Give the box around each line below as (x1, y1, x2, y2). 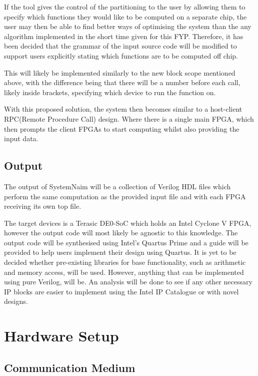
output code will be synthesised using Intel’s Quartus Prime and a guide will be (4, 237, 248, 247)
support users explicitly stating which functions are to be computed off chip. (4, 50, 238, 61)
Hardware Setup (4, 325, 119, 346)
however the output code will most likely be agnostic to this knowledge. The (4, 227, 238, 238)
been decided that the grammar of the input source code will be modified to (4, 41, 237, 51)
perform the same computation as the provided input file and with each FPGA (4, 191, 246, 201)
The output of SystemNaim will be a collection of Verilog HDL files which (4, 181, 231, 191)
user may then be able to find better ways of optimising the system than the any (4, 21, 251, 32)
